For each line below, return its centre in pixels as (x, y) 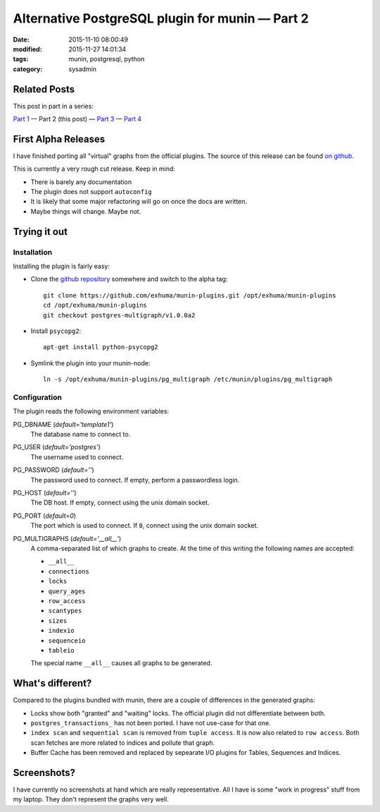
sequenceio (67, 641)
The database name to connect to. (81, 435)
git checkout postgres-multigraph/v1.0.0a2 (119, 315)
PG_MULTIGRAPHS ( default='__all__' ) (67, 538)
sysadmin (83, 69)
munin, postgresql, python (107, 59)
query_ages (67, 591)
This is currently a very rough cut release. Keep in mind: (94, 169)
